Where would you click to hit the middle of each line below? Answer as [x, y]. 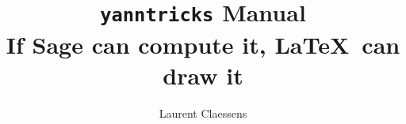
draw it [203, 75]
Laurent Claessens [203, 113]
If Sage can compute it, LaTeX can [203, 44]
